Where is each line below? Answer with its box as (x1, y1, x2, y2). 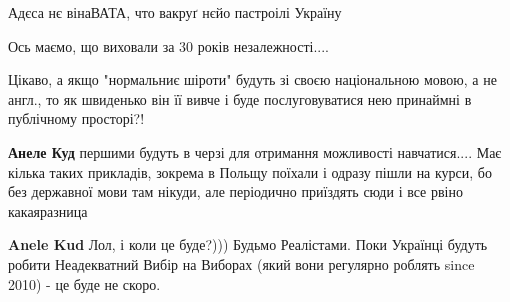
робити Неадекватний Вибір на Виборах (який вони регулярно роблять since (8, 253, 475, 274)
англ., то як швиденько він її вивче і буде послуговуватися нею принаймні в (8, 88, 472, 109)
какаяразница (8, 200, 88, 221)
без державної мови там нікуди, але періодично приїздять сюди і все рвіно (8, 181, 463, 202)
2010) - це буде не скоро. (8, 273, 161, 294)
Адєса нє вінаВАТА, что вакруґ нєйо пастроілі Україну (8, 2, 342, 22)
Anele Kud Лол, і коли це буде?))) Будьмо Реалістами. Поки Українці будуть (8, 234, 488, 255)
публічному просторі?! (8, 108, 145, 129)
